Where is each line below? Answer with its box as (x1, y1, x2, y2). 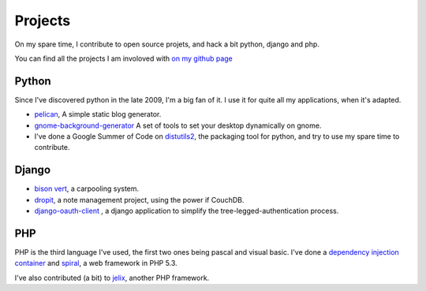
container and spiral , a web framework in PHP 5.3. (14, 259, 177, 268)
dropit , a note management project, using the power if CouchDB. (34, 195, 245, 204)
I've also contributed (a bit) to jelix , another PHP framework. (14, 273, 210, 282)
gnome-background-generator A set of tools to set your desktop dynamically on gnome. (34, 121, 322, 130)
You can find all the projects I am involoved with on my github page (14, 54, 233, 63)
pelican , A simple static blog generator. (34, 110, 162, 119)
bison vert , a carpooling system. (34, 184, 140, 193)
